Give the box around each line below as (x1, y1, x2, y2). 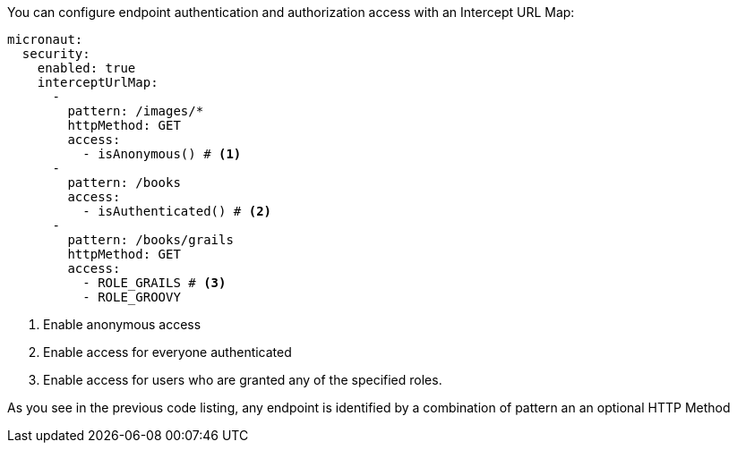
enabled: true (37, 61, 136, 75)
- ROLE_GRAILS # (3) (82, 276, 227, 290)
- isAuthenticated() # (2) (82, 204, 272, 218)
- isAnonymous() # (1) (82, 147, 242, 161)
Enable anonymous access (43, 317, 201, 332)
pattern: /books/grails (67, 233, 234, 247)
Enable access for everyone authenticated (43, 344, 292, 360)
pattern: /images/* (67, 104, 204, 118)
